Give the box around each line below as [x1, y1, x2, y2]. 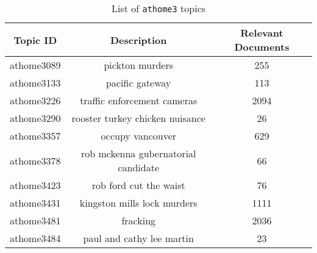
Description [110, 32, 167, 47]
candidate [118, 160, 160, 174]
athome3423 [10, 178, 61, 192]
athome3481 [10, 213, 61, 227]
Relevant [240, 26, 283, 40]
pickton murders [104, 58, 173, 72]
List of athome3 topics [111, 1, 206, 15]
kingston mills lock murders [79, 196, 198, 210]
